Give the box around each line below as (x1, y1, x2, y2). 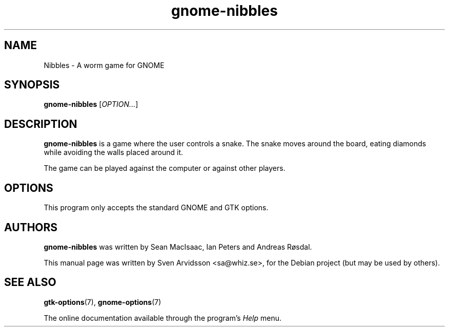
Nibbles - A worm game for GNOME (44, 60, 165, 70)
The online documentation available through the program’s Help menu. (44, 313, 282, 322)
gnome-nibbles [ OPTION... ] (44, 100, 138, 109)
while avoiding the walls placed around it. (44, 148, 183, 157)
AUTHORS (4, 220, 58, 234)
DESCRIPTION (4, 117, 77, 130)
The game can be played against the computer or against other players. (44, 164, 285, 173)
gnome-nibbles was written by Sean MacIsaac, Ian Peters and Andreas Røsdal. (44, 242, 312, 251)
